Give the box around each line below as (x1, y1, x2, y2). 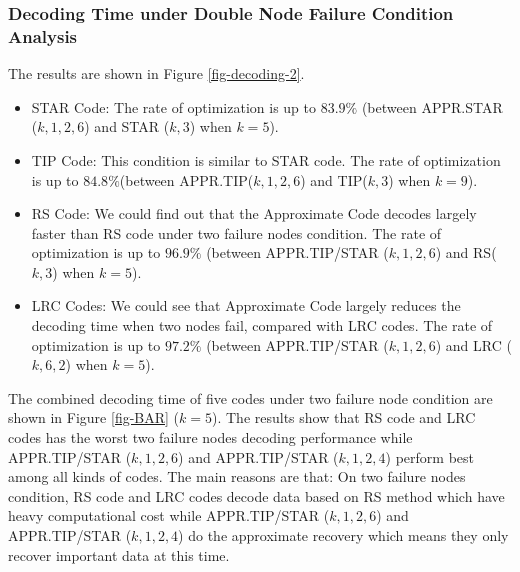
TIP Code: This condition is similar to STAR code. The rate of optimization (31, 149, 501, 170)
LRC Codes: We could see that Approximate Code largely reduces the (31, 295, 461, 316)
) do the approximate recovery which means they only (178, 525, 509, 546)
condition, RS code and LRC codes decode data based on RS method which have (8, 485, 505, 506)
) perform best (385, 446, 475, 467)
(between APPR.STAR (361, 96, 503, 117)
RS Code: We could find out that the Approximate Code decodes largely (31, 203, 477, 224)
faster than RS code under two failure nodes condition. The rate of (31, 222, 442, 243)
